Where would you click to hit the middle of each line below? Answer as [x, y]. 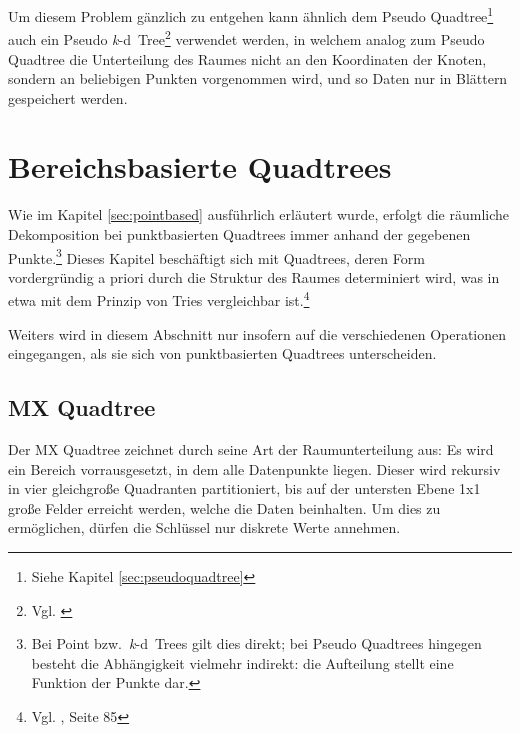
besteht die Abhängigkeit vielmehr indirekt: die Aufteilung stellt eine [242, 662]
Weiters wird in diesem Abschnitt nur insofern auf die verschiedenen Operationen [257, 333]
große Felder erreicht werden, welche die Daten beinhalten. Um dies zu [224, 507]
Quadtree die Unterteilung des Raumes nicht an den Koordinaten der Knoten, [247, 58]
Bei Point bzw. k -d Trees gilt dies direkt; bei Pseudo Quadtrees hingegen [256, 643]
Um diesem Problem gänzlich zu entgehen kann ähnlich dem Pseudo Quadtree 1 [251, 14]
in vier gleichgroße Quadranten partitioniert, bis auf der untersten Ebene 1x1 [244, 488]
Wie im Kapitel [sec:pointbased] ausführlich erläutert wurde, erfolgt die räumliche [259, 214]
